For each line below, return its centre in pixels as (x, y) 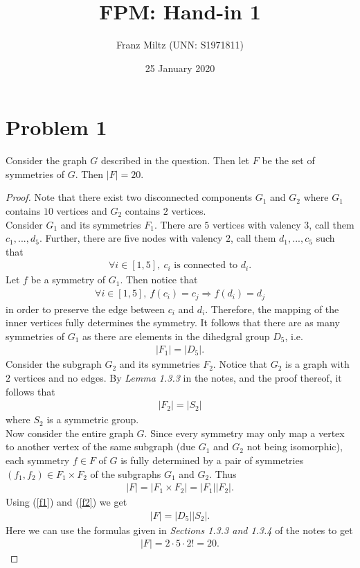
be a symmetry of (68, 279)
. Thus (223, 473)
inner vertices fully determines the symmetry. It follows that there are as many (173, 322)
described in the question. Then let (175, 160)
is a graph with (317, 364)
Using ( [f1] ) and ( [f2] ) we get (66, 502)
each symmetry (38, 460)
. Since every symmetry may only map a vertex (244, 433)
